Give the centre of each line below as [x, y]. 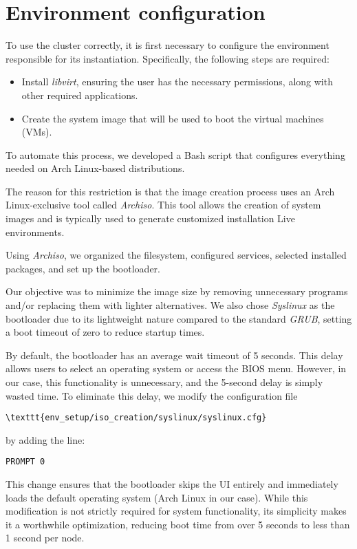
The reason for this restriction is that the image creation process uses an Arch [170, 191]
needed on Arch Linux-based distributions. [95, 168]
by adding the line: [45, 439]
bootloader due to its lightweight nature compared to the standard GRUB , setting [179, 318]
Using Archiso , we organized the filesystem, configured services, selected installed [176, 255]
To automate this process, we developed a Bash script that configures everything [175, 154]
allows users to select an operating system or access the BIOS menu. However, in [176, 368]
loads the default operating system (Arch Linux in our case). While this [157, 497]
